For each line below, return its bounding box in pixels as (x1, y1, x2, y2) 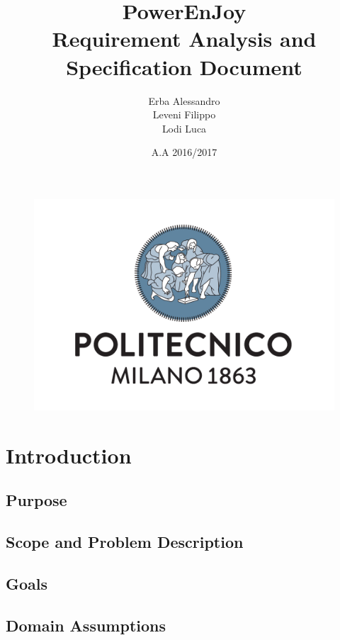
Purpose (6, 489, 67, 511)
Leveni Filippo (152, 107, 216, 122)
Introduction (6, 440, 132, 469)
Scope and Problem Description (6, 531, 244, 553)
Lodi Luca (161, 120, 207, 135)
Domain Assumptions (6, 614, 166, 636)
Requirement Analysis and (52, 24, 317, 53)
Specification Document (66, 52, 302, 81)
